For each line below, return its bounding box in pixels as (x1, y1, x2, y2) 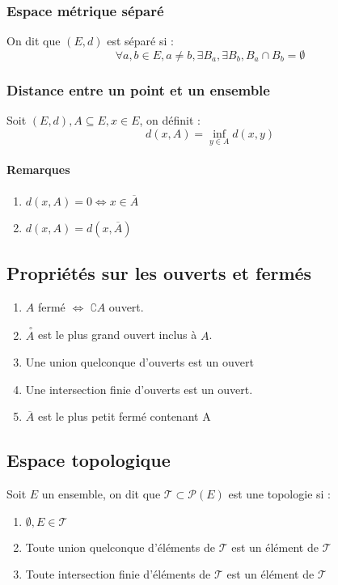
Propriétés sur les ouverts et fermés (6, 261, 312, 286)
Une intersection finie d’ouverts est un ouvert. (25, 380, 253, 397)
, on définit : (139, 112, 201, 129)
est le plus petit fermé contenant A (37, 408, 211, 425)
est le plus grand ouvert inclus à (37, 326, 197, 343)
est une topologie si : (228, 485, 331, 502)
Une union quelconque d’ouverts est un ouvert (25, 354, 254, 371)
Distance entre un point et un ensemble (6, 79, 270, 100)
